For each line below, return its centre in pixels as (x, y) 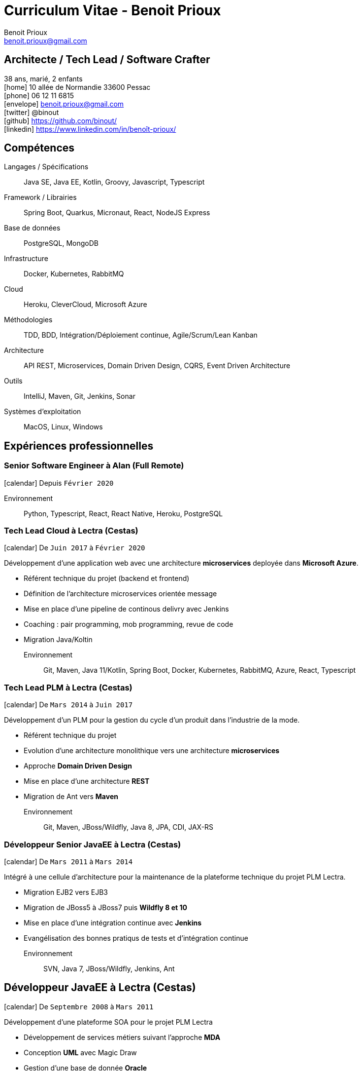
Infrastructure (26, 259)
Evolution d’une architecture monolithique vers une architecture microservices (152, 751)
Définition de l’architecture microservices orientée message (120, 594)
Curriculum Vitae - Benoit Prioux (113, 10)
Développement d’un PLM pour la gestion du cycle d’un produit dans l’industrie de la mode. (152, 720)
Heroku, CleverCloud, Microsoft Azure (85, 305)
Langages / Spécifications (46, 167)
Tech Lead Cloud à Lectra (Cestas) (71, 531)
